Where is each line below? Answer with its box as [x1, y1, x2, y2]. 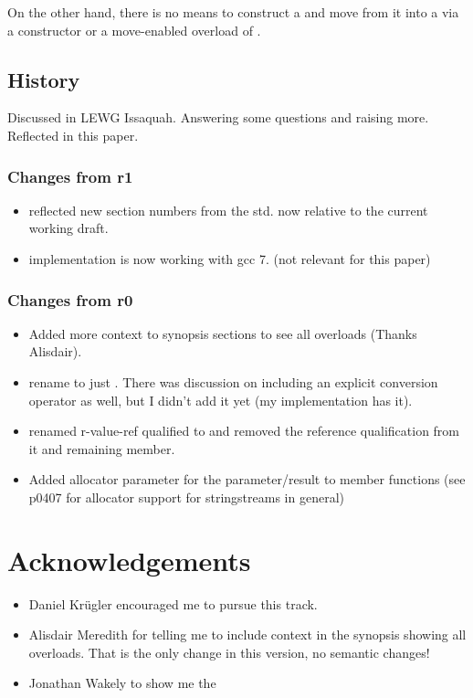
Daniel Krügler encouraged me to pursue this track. [28, 594, 318, 613]
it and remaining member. [28, 439, 175, 458]
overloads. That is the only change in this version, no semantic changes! [28, 642, 430, 661]
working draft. [28, 218, 109, 238]
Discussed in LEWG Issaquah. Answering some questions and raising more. [7, 108, 429, 127]
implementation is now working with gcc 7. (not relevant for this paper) [28, 249, 431, 268]
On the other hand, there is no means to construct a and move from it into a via [7, 3, 459, 21]
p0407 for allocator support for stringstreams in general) [28, 487, 344, 506]
